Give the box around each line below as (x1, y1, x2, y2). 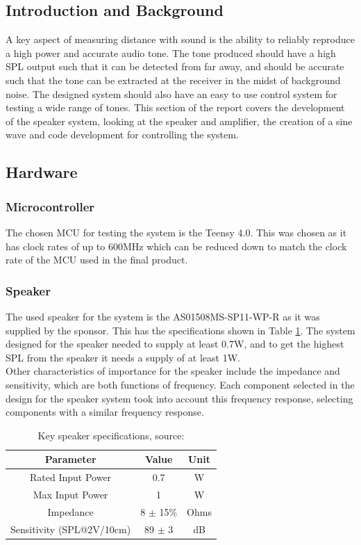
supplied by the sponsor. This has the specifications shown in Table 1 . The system (6, 323, 355, 337)
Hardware (6, 161, 78, 183)
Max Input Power (33, 487, 108, 501)
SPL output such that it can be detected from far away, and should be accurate (6, 59, 344, 74)
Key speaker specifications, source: (37, 428, 185, 442)
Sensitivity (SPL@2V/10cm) (10, 521, 131, 536)
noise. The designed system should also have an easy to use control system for (6, 86, 337, 101)
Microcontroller (6, 197, 95, 215)
